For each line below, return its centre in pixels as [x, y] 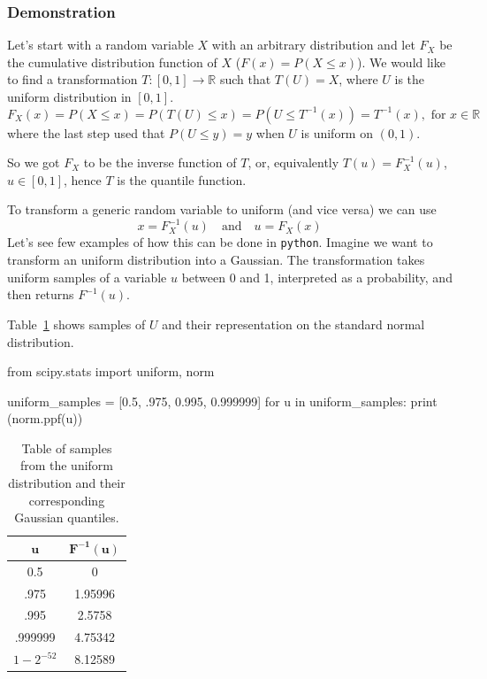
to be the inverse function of [160, 162]
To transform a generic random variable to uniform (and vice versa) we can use [222, 209]
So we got [34, 162]
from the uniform [67, 465]
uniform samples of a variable [87, 277]
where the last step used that [86, 132]
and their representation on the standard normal [293, 324]
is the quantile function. [182, 179]
